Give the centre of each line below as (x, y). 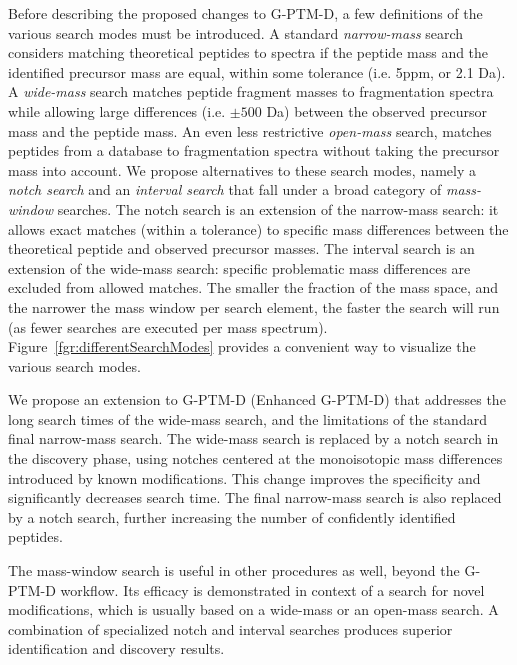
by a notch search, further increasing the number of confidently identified (232, 516)
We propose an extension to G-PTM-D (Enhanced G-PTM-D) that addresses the (257, 399)
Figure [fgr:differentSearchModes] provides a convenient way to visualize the (242, 346)
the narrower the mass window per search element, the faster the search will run (254, 306)
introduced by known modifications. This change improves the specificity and (244, 477)
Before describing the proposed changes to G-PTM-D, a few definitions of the (245, 13)
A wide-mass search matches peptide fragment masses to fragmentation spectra (251, 91)
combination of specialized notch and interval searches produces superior (230, 628)
